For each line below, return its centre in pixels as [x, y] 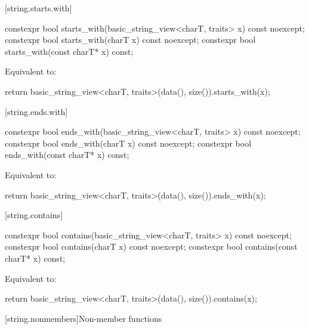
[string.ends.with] [36, 111]
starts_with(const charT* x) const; [69, 51]
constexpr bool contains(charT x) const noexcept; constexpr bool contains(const [151, 246]
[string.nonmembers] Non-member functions [84, 318]
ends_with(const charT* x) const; [67, 155]
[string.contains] [34, 215]
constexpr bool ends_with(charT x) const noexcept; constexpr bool [128, 143]
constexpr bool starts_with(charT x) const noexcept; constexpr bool [130, 40]
